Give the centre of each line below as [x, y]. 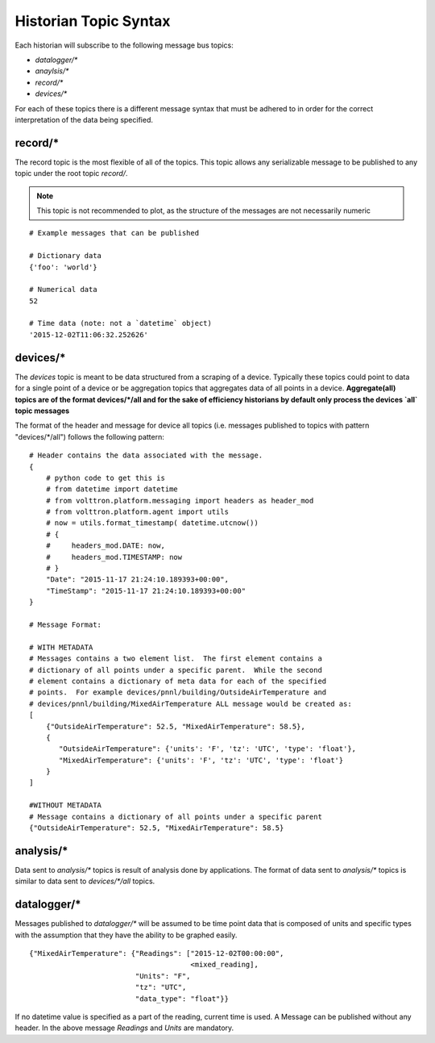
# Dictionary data [66, 256]
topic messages [42, 411]
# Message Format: [66, 624]
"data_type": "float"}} [182, 999]
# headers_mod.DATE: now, [105, 546]
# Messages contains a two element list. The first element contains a [176, 659]
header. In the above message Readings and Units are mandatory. [124, 1028]
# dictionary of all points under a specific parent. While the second [176, 670]
